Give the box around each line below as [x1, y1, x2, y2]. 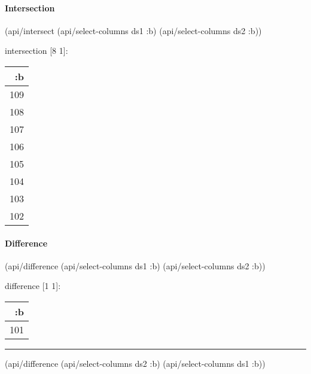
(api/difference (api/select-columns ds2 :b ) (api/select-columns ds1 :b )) [5, 357, 266, 369]
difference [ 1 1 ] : [5, 279, 61, 292]
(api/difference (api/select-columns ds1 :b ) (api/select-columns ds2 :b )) [5, 259, 266, 272]
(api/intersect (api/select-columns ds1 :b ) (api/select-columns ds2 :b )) [5, 24, 262, 37]
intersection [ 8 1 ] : [5, 44, 68, 57]
